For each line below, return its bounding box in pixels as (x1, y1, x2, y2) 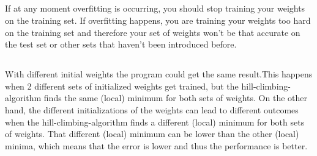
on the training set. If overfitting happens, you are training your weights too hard (5, 13, 311, 26)
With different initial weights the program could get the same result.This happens (5, 68, 313, 80)
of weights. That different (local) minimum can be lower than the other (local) (5, 127, 299, 140)
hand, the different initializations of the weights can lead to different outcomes (5, 103, 299, 116)
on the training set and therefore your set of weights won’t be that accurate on (5, 26, 300, 38)
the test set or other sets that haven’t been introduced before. (5, 38, 237, 51)
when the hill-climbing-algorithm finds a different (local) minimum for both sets (5, 115, 305, 128)
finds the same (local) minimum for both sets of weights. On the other (43, 91, 307, 104)
